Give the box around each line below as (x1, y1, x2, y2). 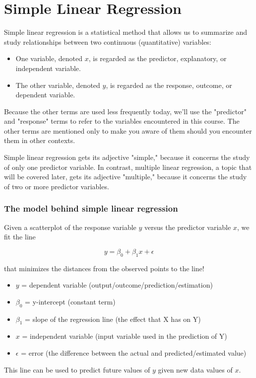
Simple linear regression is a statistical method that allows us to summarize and (4, 27, 247, 37)
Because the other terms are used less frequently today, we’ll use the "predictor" (4, 106, 247, 116)
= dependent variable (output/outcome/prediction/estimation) (21, 280, 213, 290)
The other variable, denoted (15, 79, 100, 90)
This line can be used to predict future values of (4, 364, 150, 375)
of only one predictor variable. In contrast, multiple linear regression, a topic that (4, 161, 252, 172)
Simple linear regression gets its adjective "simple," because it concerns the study (4, 152, 250, 162)
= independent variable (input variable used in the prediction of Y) (22, 331, 227, 341)
